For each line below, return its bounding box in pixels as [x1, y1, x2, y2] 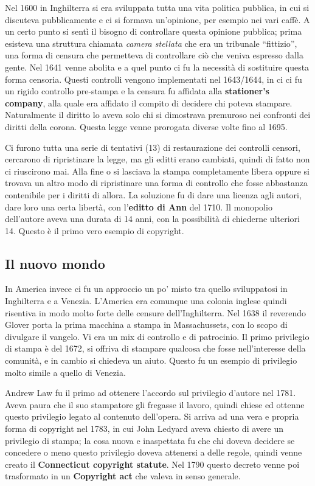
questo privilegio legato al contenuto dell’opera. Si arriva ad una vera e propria [5, 410, 299, 423]
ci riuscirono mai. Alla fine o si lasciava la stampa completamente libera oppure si [5, 164, 310, 177]
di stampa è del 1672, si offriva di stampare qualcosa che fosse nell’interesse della [5, 342, 306, 355]
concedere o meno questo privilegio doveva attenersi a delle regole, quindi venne [5, 446, 302, 459]
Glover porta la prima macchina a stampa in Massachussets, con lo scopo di [5, 318, 288, 331]
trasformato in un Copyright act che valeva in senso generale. [5, 470, 241, 482]
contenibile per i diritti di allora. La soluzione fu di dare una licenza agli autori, [5, 188, 302, 201]
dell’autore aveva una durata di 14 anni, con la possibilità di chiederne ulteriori [5, 212, 300, 225]
